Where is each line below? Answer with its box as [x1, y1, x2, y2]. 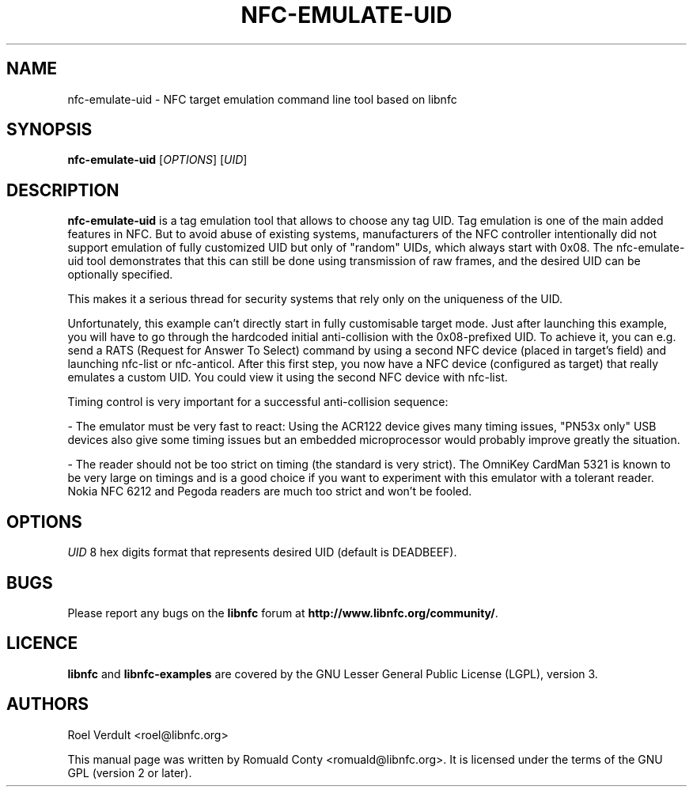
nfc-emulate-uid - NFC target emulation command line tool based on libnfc [67, 92, 457, 106]
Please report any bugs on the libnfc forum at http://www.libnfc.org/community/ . [67, 605, 498, 620]
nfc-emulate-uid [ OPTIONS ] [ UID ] [67, 153, 248, 167]
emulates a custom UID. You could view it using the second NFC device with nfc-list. [67, 370, 508, 385]
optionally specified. [67, 267, 173, 282]
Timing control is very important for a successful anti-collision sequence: [67, 395, 449, 409]
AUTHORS [6, 694, 89, 715]
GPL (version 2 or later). [67, 765, 192, 780]
